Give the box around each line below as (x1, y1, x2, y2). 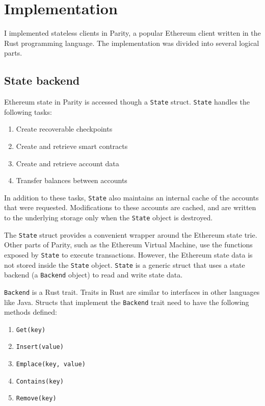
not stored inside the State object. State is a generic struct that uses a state (4, 259, 245, 270)
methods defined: (4, 307, 57, 317)
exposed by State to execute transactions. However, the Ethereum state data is (4, 249, 253, 260)
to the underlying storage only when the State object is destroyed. (4, 212, 213, 222)
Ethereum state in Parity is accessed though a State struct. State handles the (4, 96, 250, 107)
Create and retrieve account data (16, 158, 119, 168)
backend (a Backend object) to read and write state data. (4, 269, 183, 280)
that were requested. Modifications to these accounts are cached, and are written (4, 202, 256, 213)
